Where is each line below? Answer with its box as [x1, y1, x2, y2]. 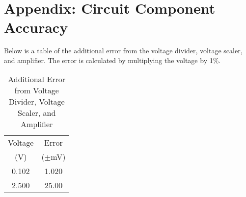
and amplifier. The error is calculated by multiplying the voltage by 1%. [4, 55, 221, 65]
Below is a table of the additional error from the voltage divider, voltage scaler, [4, 45, 243, 56]
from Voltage [14, 84, 59, 96]
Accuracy [4, 17, 68, 37]
